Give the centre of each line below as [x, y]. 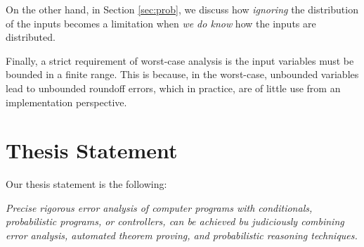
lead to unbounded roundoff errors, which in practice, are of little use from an [173, 88]
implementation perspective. [66, 102]
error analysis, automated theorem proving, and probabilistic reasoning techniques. [182, 235]
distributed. [31, 37]
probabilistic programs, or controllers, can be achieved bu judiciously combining [175, 221]
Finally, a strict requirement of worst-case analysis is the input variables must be [180, 60]
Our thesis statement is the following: [86, 184]
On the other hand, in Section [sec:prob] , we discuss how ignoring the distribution [182, 9]
